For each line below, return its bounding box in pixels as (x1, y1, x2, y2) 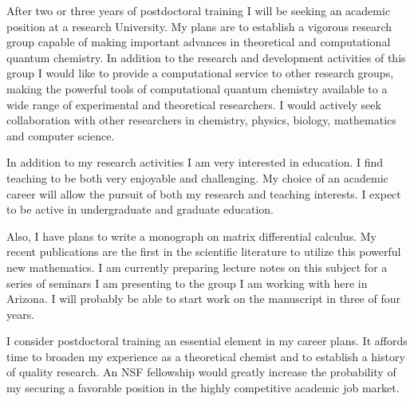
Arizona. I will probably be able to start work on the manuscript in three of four (6, 290, 400, 307)
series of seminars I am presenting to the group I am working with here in (6, 274, 368, 291)
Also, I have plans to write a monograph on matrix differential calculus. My (6, 227, 377, 244)
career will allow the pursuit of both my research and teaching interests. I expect (6, 185, 401, 202)
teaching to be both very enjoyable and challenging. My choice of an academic (6, 169, 388, 186)
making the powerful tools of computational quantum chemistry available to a (6, 80, 388, 96)
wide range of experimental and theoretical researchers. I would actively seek (6, 96, 381, 112)
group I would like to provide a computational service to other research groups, (6, 65, 394, 81)
